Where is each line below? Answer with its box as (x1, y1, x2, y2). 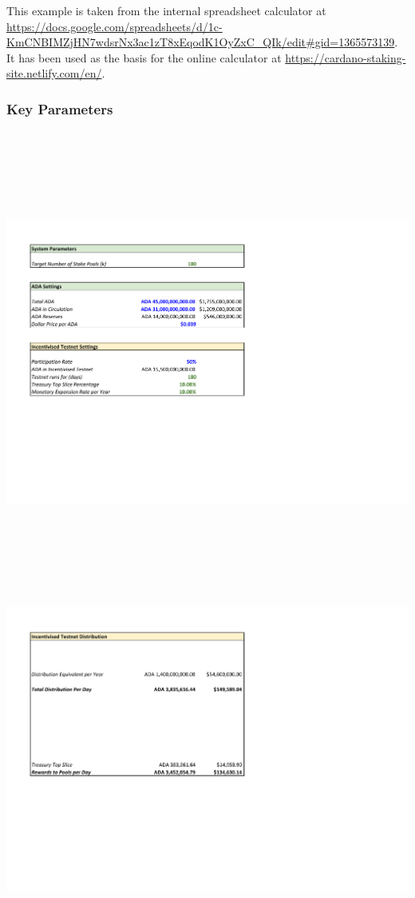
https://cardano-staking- (285, 49, 406, 66)
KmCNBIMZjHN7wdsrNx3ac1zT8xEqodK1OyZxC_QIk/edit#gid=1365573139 (6, 34, 395, 50)
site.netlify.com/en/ (6, 65, 102, 82)
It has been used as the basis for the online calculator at (6, 49, 282, 66)
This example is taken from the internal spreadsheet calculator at (6, 2, 326, 18)
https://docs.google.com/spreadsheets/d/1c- (6, 18, 223, 34)
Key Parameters (6, 98, 113, 118)
